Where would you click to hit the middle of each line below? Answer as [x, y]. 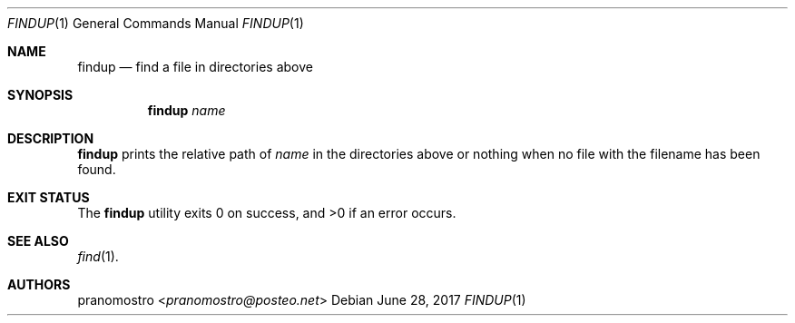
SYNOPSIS [40, 95]
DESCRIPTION [51, 138]
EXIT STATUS [49, 197]
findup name [186, 110]
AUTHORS [39, 284]
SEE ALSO [38, 241]
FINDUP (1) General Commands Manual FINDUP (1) [156, 23]
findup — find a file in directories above [195, 67]
